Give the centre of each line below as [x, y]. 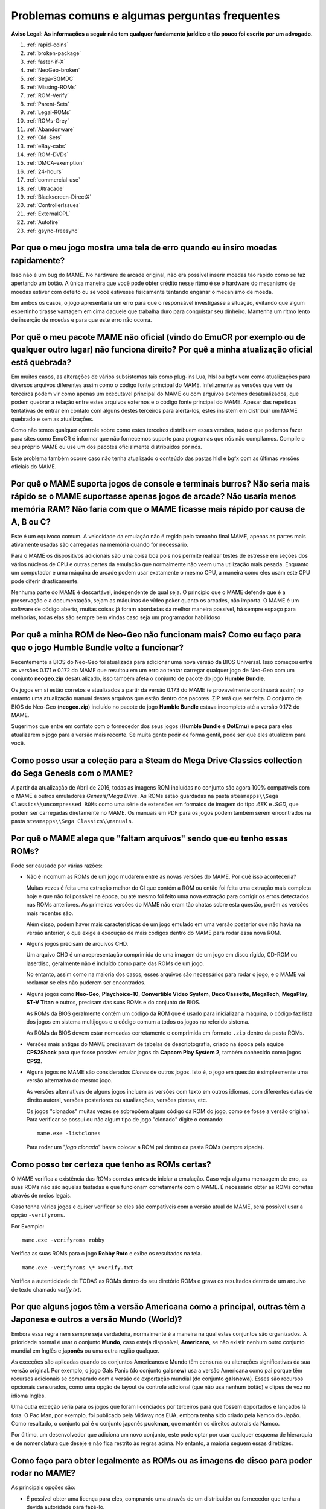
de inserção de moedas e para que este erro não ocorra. [81, 319]
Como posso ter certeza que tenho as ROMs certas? [111, 1164]
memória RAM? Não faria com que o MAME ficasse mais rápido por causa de [158, 509]
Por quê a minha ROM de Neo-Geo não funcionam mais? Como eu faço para [156, 635]
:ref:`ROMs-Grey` [48, 121]
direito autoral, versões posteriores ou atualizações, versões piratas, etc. [117, 1100]
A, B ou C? [31, 522]
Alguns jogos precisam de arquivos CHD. [77, 943]
